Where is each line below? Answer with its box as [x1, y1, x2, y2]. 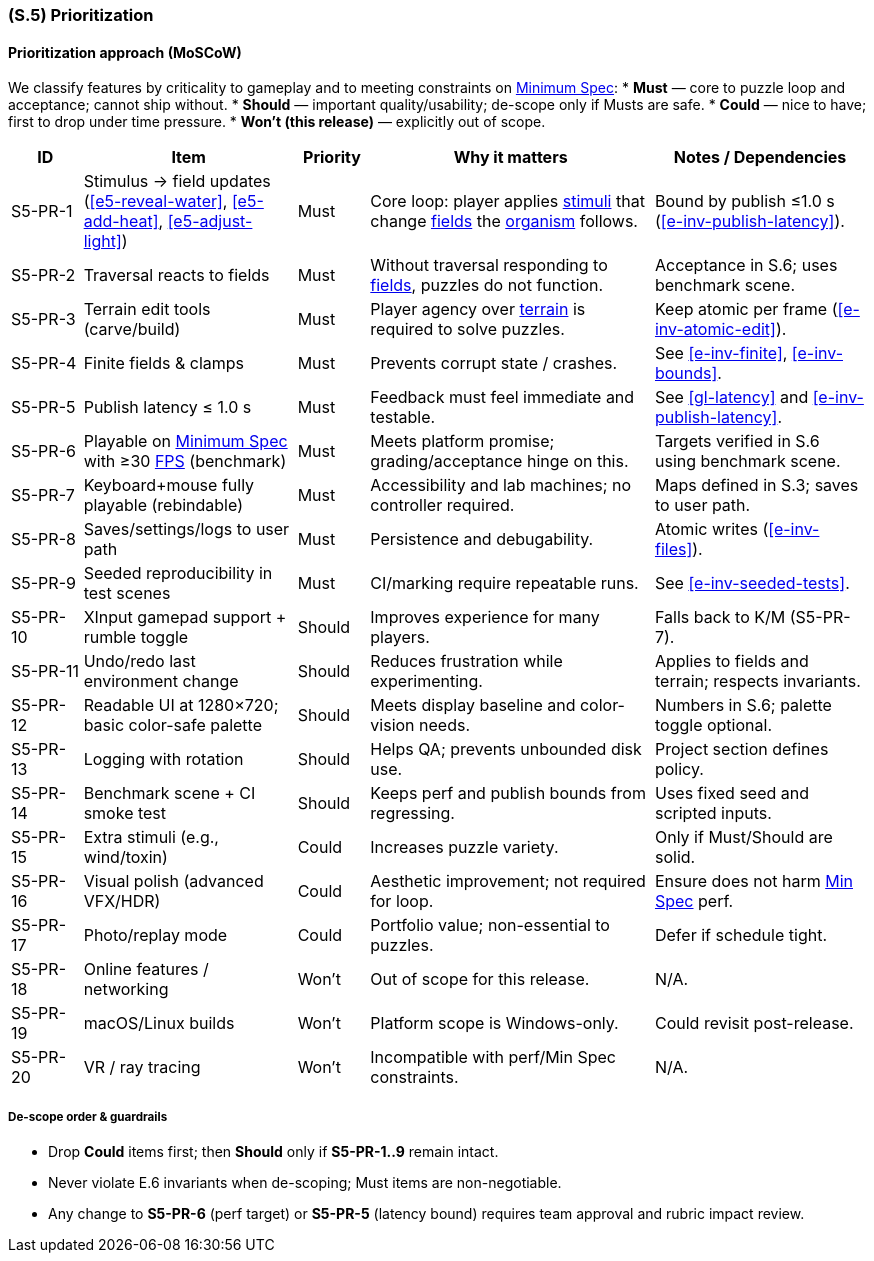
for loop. [370, 891, 434, 912]
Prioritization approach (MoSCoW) [8, 43, 242, 61]
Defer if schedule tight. [654, 925, 828, 946]
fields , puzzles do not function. [370, 275, 604, 296]
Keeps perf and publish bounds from [370, 783, 646, 804]
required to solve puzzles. [370, 319, 565, 340]
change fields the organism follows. [370, 211, 638, 232]
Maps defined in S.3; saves [654, 475, 859, 496]
